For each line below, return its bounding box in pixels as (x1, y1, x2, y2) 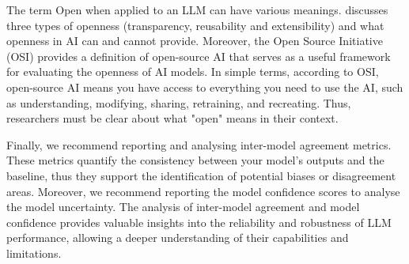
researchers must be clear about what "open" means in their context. (6, 110, 339, 126)
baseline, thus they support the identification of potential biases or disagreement (6, 167, 396, 183)
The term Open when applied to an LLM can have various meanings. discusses (6, 2, 388, 17)
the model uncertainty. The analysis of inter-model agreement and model (6, 198, 360, 215)
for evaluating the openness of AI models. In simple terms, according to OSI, (6, 63, 379, 80)
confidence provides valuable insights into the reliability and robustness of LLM (6, 213, 392, 230)
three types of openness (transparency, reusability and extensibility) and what (6, 17, 384, 33)
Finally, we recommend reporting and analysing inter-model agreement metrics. (6, 136, 392, 153)
